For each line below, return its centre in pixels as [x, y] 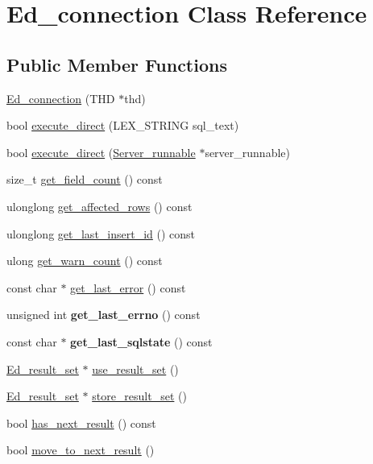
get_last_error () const [128, 287]
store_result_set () [139, 396]
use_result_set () [135, 369]
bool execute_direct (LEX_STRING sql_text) [123, 125]
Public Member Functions [117, 64]
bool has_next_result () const [81, 423]
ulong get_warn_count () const [85, 261]
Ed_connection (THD [61, 98]
